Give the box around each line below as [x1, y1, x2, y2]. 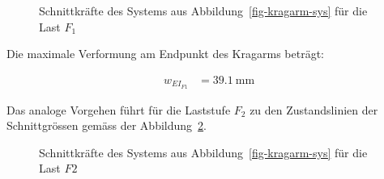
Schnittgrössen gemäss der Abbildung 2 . [6, 117, 207, 134]
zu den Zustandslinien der [250, 101, 378, 118]
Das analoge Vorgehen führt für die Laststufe [6, 101, 231, 118]
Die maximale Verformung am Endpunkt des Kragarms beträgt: [6, 45, 324, 62]
